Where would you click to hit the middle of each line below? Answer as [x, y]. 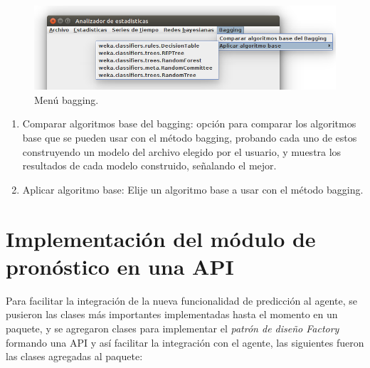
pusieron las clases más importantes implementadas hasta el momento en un [172, 314]
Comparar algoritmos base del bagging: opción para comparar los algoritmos [189, 123]
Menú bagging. [67, 99]
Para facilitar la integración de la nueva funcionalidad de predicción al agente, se [181, 300]
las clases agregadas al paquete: [74, 356]
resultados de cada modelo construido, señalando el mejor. [149, 165]
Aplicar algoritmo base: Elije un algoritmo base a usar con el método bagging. [193, 189]
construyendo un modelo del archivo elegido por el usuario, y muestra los [182, 151]
